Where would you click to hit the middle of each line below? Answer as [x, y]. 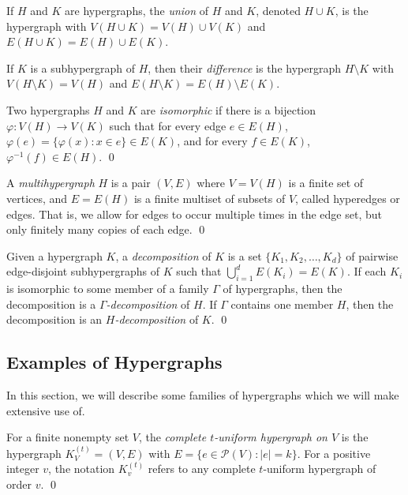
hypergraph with [47, 26]
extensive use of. [46, 410]
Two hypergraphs [48, 109]
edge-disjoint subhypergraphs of [83, 271]
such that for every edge [168, 125]
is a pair [131, 183]
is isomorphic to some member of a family [108, 289]
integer [23, 469]
